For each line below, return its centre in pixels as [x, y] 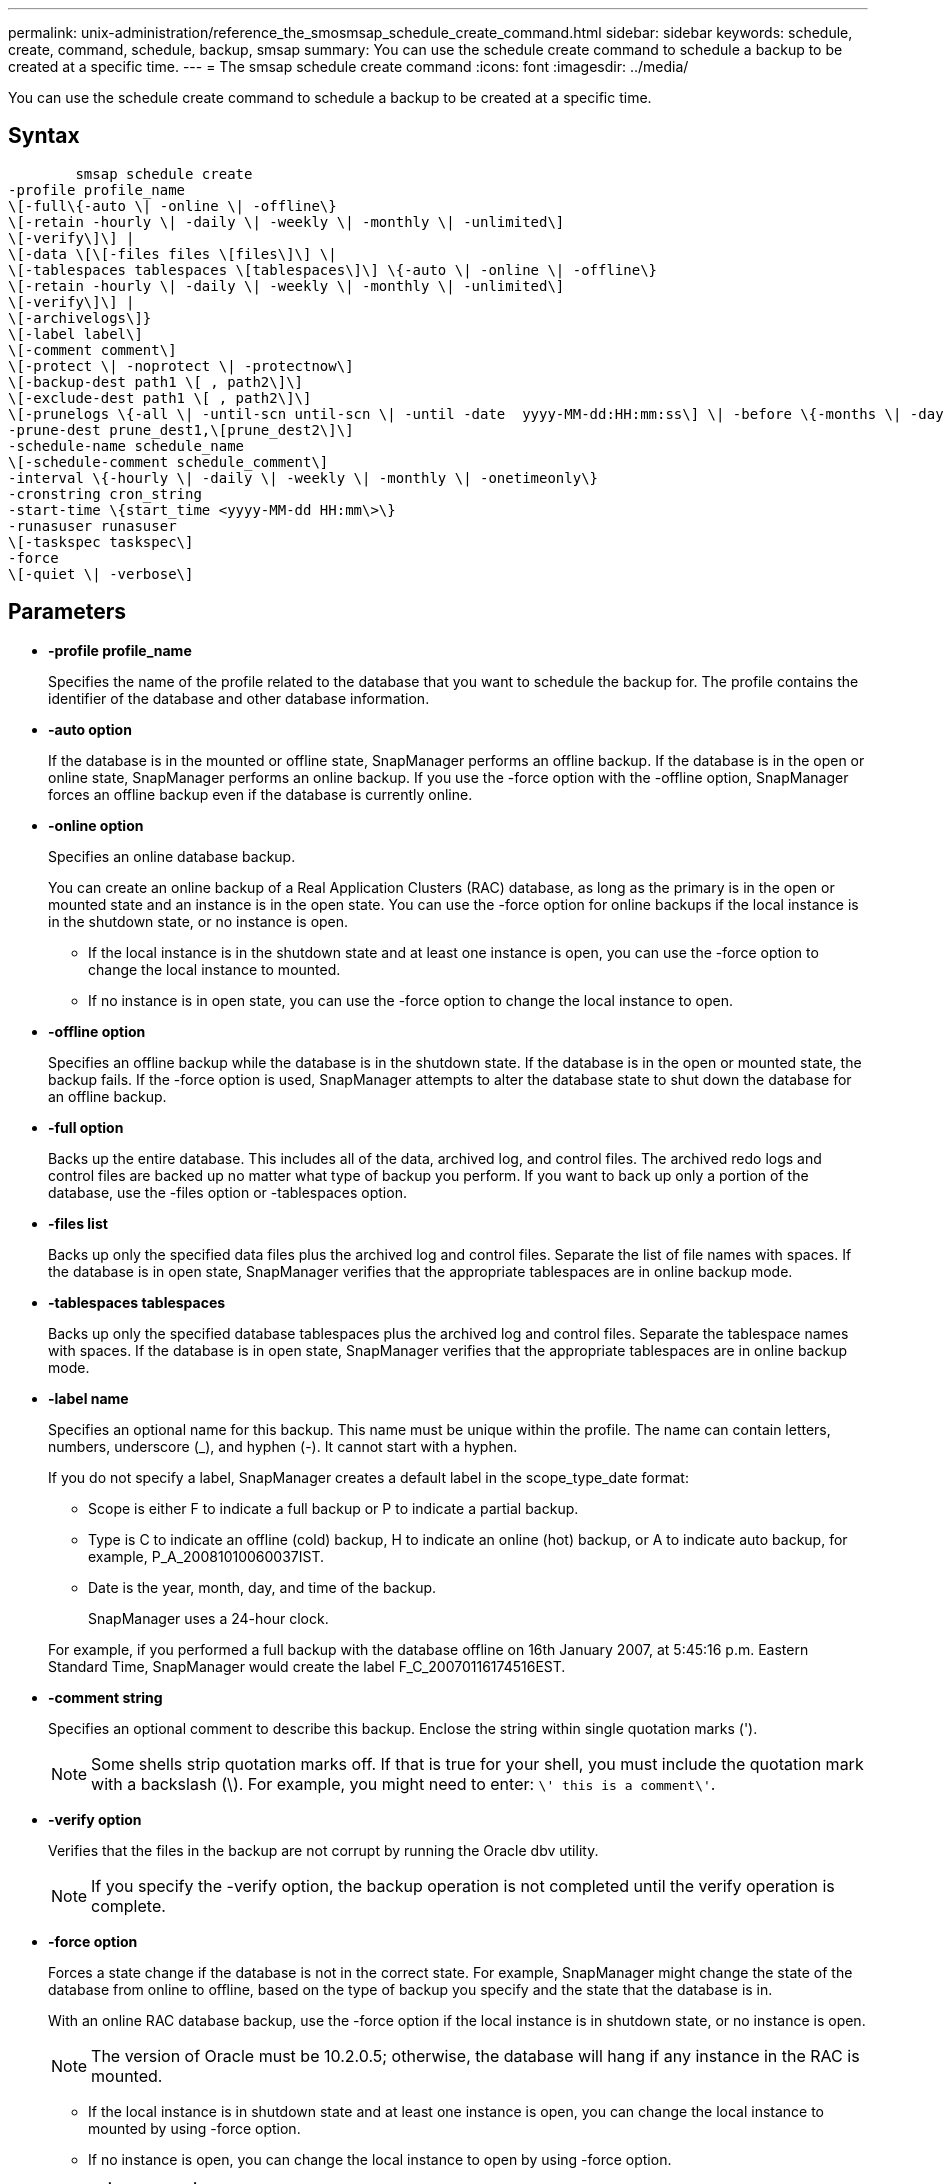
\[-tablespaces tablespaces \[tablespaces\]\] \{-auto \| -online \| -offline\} [333, 269]
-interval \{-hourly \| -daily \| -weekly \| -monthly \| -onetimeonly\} [303, 477]
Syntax [44, 136]
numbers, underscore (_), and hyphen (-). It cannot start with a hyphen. [283, 1446]
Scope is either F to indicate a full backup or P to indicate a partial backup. [333, 1508]
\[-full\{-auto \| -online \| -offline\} [172, 205]
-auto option [90, 729]
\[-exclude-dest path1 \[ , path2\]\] [160, 397]
